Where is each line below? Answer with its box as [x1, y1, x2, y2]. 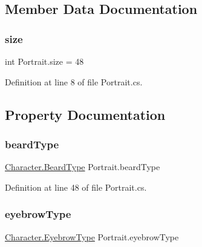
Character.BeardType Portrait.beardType [5, 160, 160, 173]
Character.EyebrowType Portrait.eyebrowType [5, 230, 179, 243]
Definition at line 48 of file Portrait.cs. [5, 180, 147, 193]
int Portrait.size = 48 [5, 55, 84, 67]
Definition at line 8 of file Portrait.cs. [5, 75, 143, 88]
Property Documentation [5, 105, 166, 123]
